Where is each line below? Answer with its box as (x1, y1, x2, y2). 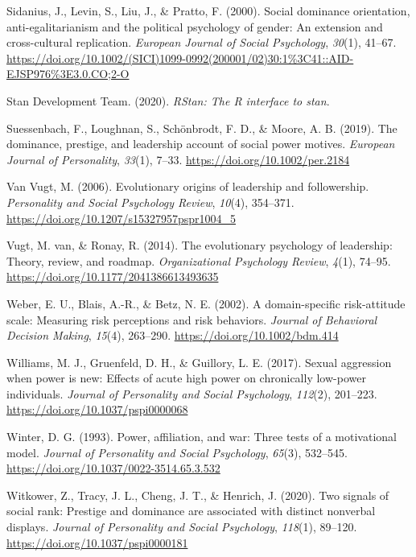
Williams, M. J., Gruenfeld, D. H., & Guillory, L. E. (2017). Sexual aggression (6, 353, 392, 370)
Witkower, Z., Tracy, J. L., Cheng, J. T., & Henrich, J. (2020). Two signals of (6, 486, 389, 503)
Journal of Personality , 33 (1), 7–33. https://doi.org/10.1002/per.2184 (6, 151, 350, 167)
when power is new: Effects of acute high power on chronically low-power (6, 369, 366, 386)
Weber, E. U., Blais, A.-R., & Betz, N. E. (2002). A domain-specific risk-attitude (6, 295, 406, 312)
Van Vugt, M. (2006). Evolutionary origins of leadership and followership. (6, 178, 369, 195)
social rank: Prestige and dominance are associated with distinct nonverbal (6, 502, 376, 519)
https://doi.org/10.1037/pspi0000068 (6, 401, 188, 418)
